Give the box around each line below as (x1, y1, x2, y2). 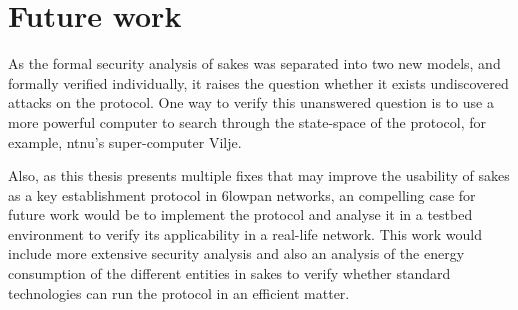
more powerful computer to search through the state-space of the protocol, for (8, 111, 487, 132)
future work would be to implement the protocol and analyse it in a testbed (8, 204, 473, 225)
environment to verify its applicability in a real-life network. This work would (8, 223, 483, 244)
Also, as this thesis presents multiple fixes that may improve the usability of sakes (8, 165, 510, 186)
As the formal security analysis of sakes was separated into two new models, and (8, 53, 501, 74)
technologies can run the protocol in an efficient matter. (8, 282, 350, 303)
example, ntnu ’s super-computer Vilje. (8, 131, 242, 152)
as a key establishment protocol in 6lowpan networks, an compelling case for (8, 184, 476, 205)
